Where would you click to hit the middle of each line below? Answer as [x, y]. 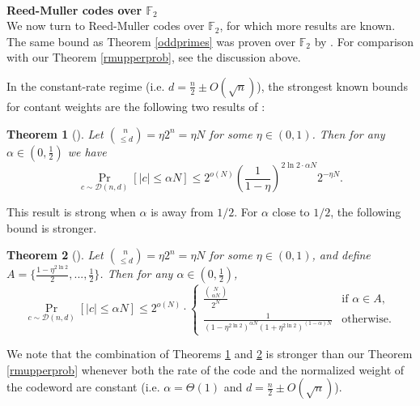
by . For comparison [364, 41]
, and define [341, 255]
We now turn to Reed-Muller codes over [106, 26]
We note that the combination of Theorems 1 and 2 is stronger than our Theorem [210, 354]
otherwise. [367, 320]
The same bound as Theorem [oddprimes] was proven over [151, 41]
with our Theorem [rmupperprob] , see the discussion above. [154, 57]
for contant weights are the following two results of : [136, 106]
